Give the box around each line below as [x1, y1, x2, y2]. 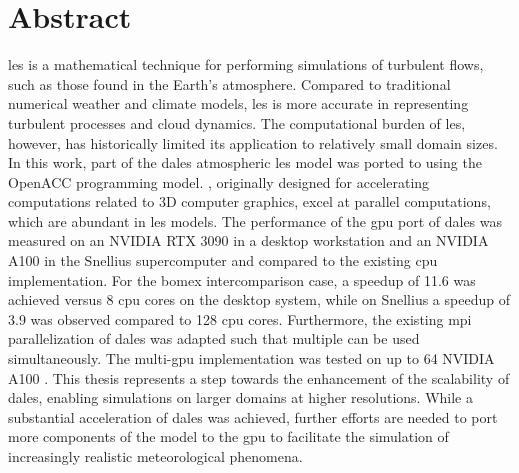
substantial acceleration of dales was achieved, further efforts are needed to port [8, 406, 498, 427]
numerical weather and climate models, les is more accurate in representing [8, 93, 469, 114]
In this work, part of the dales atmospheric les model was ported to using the [8, 152, 482, 173]
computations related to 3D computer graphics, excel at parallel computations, [8, 191, 491, 212]
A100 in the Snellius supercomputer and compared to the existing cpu [8, 250, 438, 271]
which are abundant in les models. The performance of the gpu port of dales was [8, 210, 503, 231]
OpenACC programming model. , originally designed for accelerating [8, 171, 430, 192]
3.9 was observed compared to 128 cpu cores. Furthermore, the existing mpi [8, 308, 472, 329]
